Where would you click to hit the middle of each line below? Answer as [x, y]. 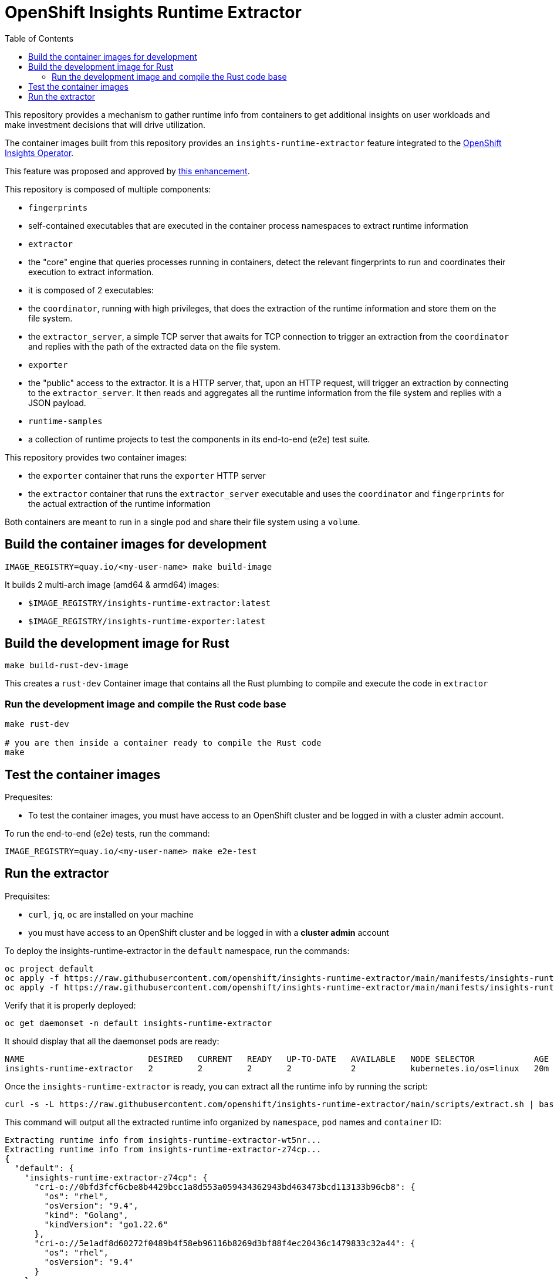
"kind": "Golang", [86, 1215]
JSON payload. [57, 402]
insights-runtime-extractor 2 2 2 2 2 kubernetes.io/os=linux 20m [277, 1068]
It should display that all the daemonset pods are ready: [112, 1041]
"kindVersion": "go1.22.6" [106, 1224]
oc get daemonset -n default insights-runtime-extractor [138, 1023]
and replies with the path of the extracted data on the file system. [154, 346]
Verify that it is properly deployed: [70, 1005]
